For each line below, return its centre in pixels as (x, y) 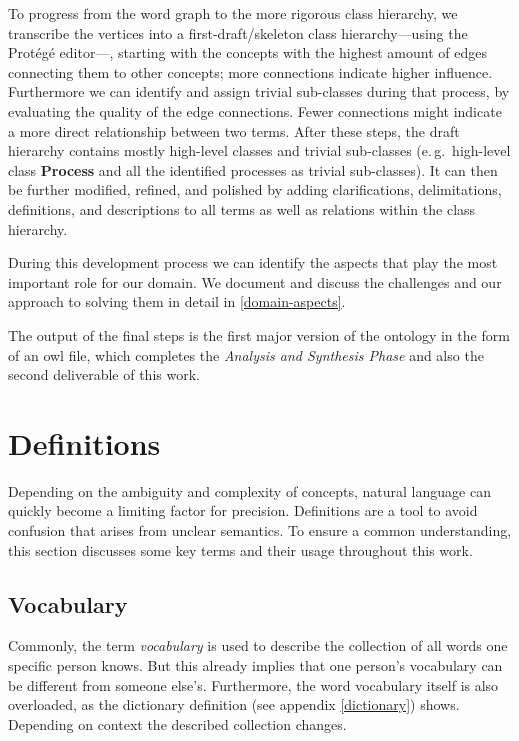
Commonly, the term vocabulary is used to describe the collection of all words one (258, 645)
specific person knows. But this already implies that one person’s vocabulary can (255, 664)
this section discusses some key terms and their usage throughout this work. (240, 549)
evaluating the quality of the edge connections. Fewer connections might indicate (255, 110)
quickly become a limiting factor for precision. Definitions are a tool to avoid (243, 510)
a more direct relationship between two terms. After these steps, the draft (234, 130)
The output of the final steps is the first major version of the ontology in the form (259, 334)
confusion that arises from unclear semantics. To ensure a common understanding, (260, 530)
